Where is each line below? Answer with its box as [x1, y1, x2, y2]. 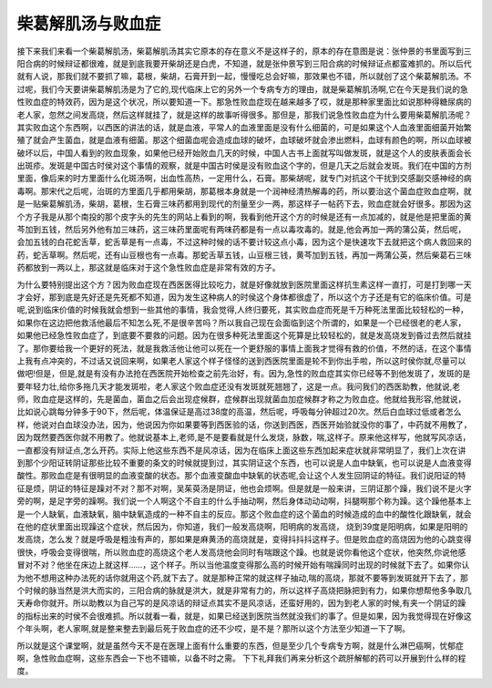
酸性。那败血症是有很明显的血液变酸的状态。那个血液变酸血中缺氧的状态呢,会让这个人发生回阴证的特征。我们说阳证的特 [16, 470, 466, 481]
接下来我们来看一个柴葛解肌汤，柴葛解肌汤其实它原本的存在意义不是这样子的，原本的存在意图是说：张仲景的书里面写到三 [16, 46, 472, 56]
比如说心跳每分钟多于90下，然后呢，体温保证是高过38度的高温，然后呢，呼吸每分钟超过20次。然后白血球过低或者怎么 [16, 406, 462, 417]
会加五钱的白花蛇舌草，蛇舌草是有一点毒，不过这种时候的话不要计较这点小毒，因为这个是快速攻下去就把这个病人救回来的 [16, 237, 472, 248]
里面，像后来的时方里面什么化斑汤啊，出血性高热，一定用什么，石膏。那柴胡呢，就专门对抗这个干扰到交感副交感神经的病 [16, 173, 472, 184]
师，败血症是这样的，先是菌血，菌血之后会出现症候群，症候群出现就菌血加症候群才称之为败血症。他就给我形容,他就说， [16, 394, 466, 405]
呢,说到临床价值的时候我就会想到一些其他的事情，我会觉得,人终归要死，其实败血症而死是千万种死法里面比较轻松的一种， [16, 304, 469, 315]
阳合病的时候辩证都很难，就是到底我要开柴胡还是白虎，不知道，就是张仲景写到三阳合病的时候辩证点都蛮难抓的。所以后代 [16, 57, 472, 68]
